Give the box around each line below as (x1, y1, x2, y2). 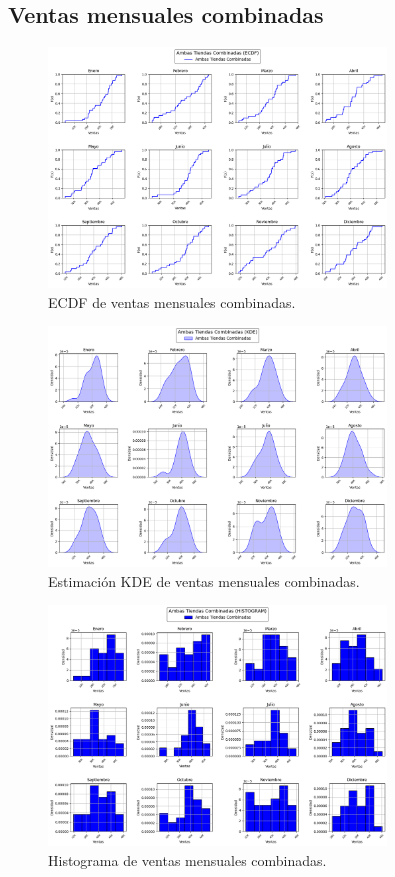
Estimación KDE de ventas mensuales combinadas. (48, 570, 360, 591)
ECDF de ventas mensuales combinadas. (48, 291, 296, 312)
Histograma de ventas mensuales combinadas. (48, 849, 327, 870)
